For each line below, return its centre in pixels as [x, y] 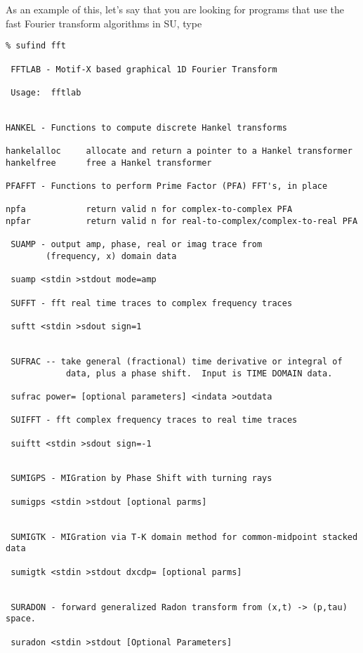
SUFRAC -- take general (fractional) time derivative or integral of [177, 361]
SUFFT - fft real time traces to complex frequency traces [152, 303]
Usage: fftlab [46, 92]
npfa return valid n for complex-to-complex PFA [149, 210]
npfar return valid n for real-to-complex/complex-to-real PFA [182, 222]
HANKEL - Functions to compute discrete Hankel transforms [146, 127]
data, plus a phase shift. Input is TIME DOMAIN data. [199, 373]
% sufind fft [36, 46]
